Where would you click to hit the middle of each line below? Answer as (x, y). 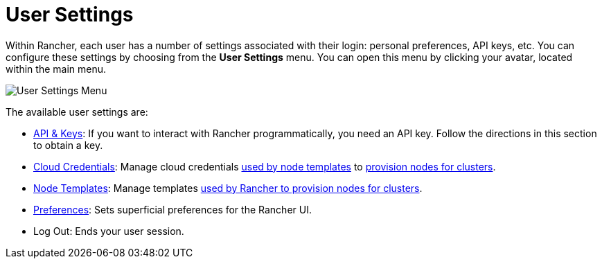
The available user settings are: (77, 112)
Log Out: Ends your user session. (109, 231)
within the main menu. (56, 69)
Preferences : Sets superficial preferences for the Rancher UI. (172, 209)
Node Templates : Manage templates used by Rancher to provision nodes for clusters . (228, 188)
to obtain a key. (68, 145)
